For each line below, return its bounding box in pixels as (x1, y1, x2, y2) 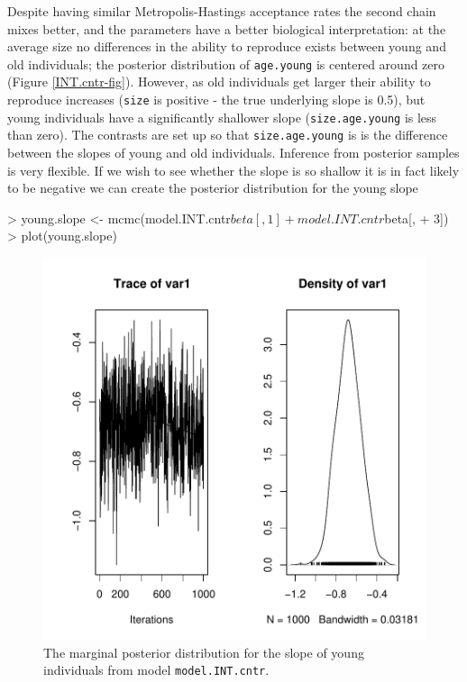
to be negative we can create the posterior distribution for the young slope (7, 178, 418, 197)
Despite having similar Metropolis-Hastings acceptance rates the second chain (7, 2, 436, 20)
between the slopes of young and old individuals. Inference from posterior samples (7, 143, 460, 161)
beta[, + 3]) (384, 208, 449, 227)
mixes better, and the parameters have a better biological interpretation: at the (7, 19, 446, 38)
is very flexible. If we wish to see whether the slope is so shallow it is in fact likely (7, 160, 460, 179)
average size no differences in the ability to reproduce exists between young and (7, 37, 446, 56)
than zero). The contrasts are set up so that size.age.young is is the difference (7, 125, 448, 144)
